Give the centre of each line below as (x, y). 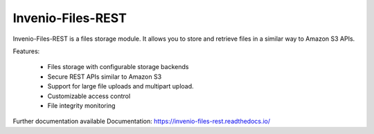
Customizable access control (89, 96)
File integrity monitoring (81, 105)
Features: (26, 51)
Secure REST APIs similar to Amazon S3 (105, 77)
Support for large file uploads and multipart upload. (121, 86)
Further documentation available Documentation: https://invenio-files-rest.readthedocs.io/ (142, 122)
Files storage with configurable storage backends (118, 67)
